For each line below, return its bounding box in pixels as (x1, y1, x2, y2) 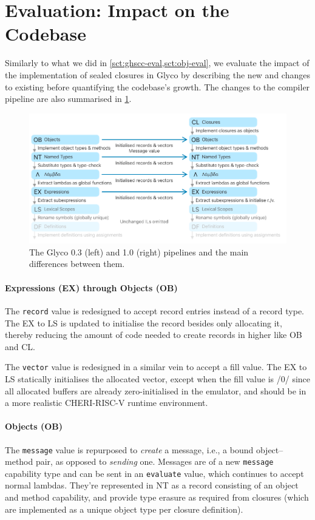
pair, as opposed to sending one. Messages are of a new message (35, 455, 274, 468)
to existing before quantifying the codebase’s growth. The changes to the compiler (5, 80, 310, 93)
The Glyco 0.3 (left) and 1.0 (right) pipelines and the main (29, 245, 249, 258)
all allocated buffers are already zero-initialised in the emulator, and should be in (5, 384, 307, 397)
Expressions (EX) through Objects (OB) (5, 281, 178, 294)
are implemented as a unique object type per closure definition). (5, 502, 243, 515)
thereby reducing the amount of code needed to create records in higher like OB (5, 328, 302, 341)
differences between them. (29, 257, 125, 270)
